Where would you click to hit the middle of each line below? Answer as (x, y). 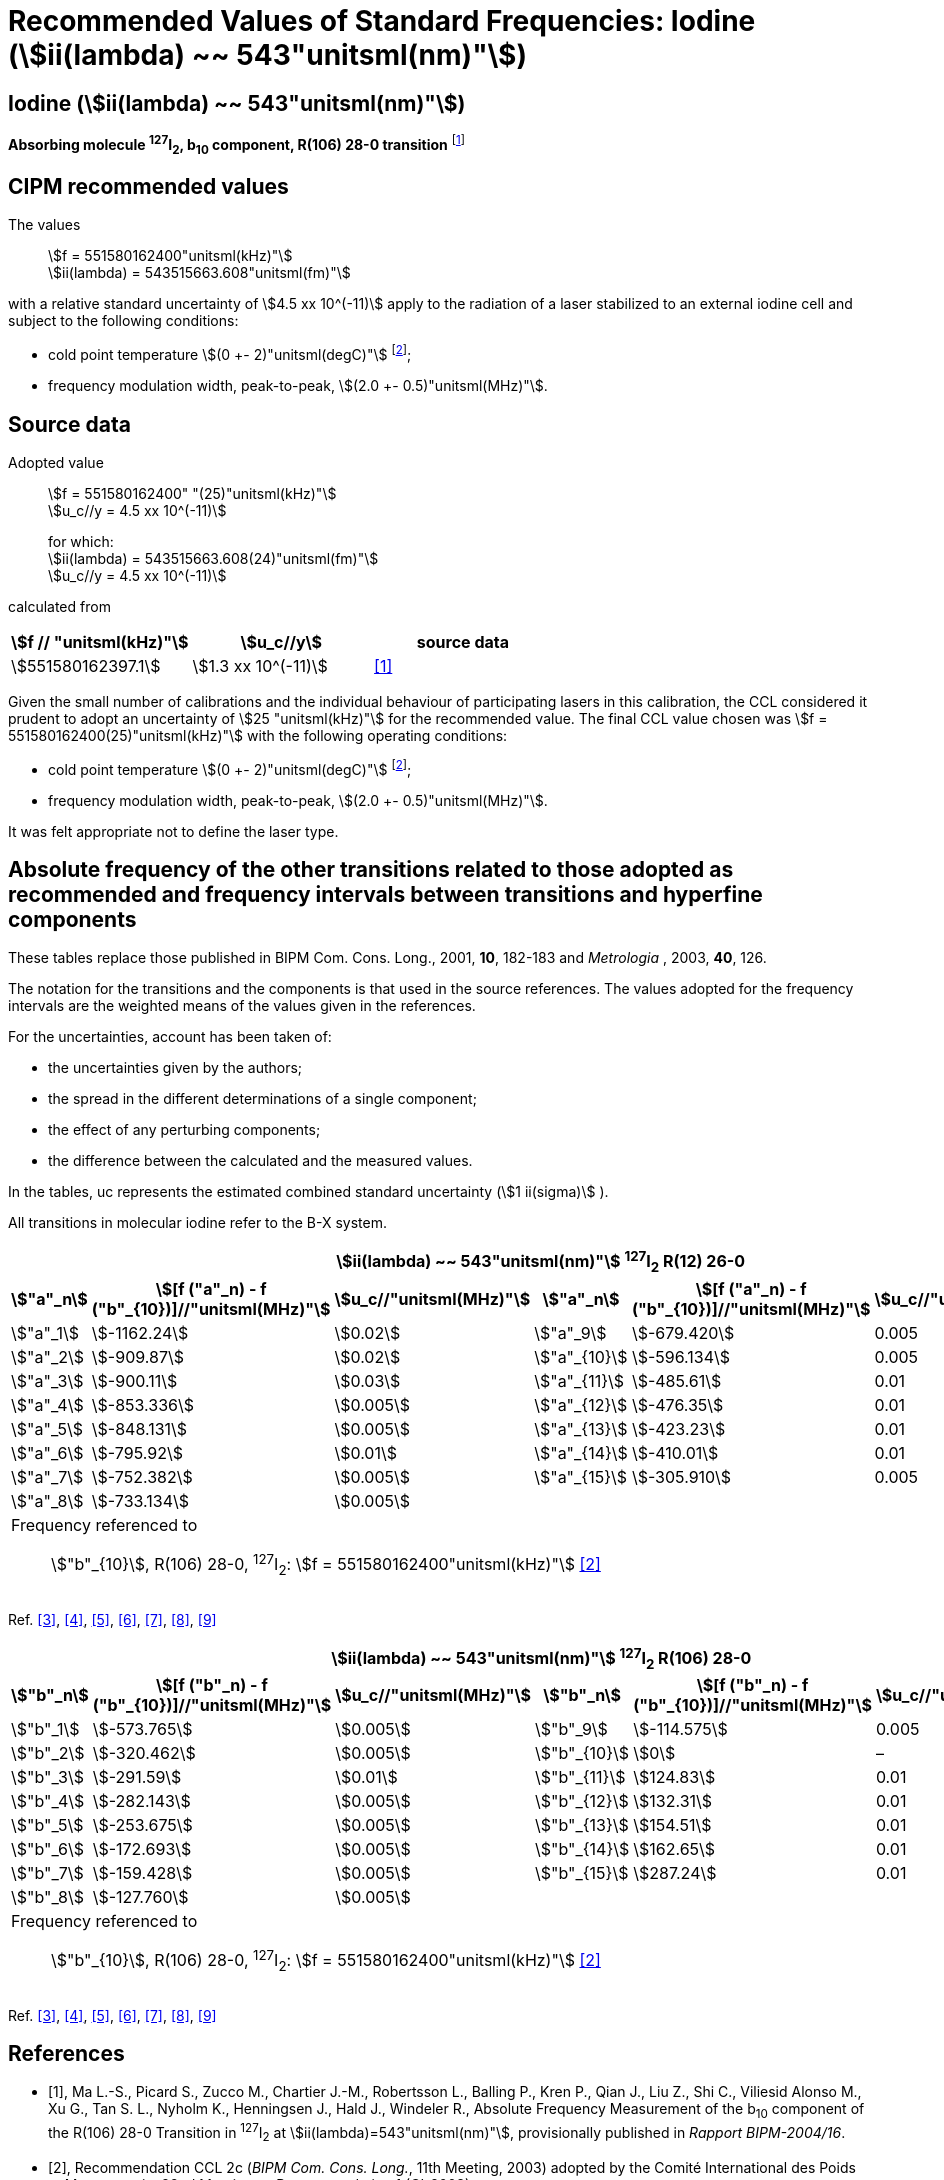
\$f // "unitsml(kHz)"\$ (100, 641)
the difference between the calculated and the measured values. (260, 1161)
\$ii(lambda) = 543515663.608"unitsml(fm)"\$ (199, 273)
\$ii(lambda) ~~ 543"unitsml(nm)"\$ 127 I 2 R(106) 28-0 (541, 1658)
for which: (81, 541)
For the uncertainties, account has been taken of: (170, 1037)
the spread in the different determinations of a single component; (262, 1099)
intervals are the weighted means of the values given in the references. (242, 1006)
